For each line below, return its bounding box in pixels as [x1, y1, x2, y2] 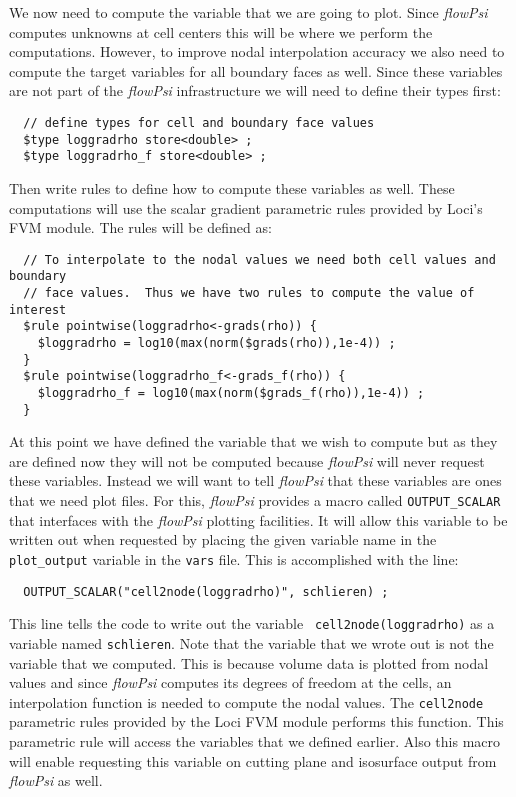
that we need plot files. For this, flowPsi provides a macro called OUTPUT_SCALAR [9, 490, 501, 511]
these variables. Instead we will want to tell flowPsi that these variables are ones [9, 470, 502, 491]
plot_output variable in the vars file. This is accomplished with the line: [9, 548, 459, 569]
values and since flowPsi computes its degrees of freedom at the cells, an [9, 672, 452, 693]
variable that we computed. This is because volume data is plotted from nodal [9, 652, 489, 673]
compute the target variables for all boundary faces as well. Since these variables [9, 60, 503, 81]
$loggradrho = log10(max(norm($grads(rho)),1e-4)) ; [37, 336, 396, 350]
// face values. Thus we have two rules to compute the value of [23, 286, 475, 301]
